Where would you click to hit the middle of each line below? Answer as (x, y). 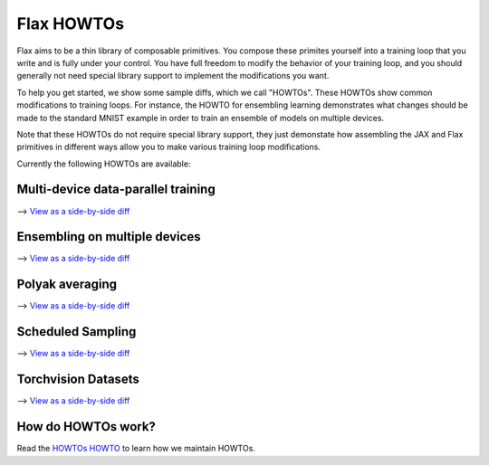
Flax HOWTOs (71, 24)
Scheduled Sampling (77, 332)
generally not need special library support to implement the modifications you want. (173, 76)
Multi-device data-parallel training (116, 190)
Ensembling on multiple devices (109, 237)
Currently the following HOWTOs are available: (104, 164)
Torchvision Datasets (78, 380)
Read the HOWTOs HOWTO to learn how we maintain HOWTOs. (136, 449)
